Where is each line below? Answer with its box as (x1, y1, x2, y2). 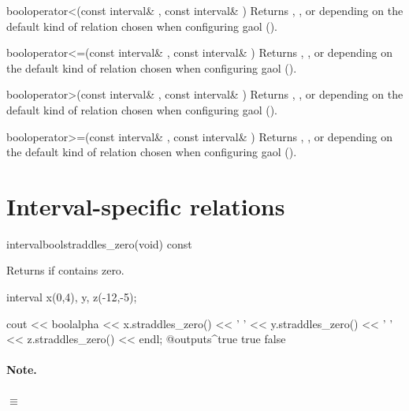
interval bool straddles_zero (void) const (6, 235, 192, 252)
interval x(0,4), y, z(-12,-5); (6, 289, 137, 305)
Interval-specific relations (6, 189, 285, 222)
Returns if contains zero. (6, 262, 125, 278)
